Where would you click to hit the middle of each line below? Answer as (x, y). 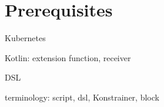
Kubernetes (25, 38)
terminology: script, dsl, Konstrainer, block (82, 97)
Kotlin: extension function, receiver (68, 57)
